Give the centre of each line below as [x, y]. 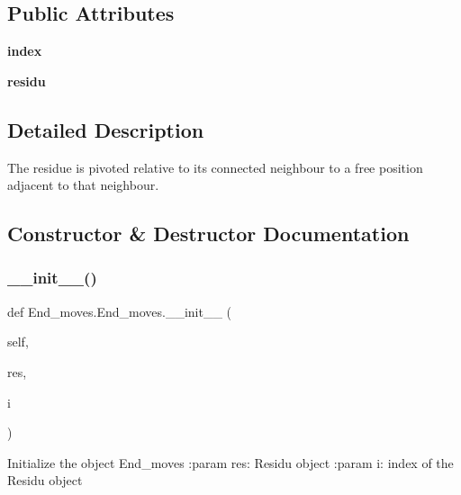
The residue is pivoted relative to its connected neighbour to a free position [215, 167]
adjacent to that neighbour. [83, 185]
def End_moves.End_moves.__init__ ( [120, 311]
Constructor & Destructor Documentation [208, 234]
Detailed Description [106, 129]
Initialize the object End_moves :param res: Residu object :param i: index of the [230, 462]
